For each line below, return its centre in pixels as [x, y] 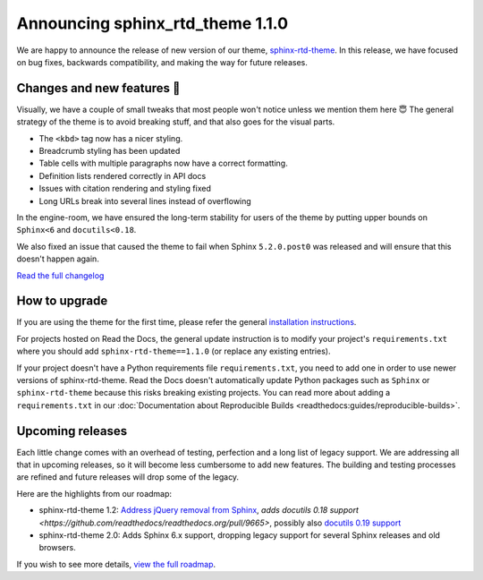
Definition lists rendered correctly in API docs [123, 175]
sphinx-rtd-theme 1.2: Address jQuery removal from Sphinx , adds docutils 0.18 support [199, 510]
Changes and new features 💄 [98, 88]
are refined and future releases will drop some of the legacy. [128, 477]
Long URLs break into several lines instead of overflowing [145, 200]
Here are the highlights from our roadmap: [94, 493]
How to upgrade [62, 301]
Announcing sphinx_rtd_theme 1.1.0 [153, 23]
